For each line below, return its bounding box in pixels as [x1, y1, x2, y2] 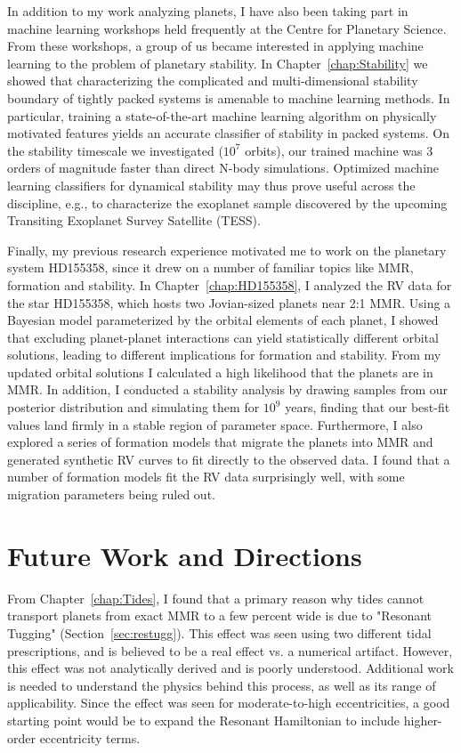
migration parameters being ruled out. [7, 485, 215, 504]
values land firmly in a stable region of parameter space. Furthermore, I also [7, 415, 423, 433]
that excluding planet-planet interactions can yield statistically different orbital [7, 328, 439, 346]
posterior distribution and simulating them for [7, 398, 260, 417]
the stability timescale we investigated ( [7, 141, 223, 159]
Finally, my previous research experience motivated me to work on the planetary [7, 240, 447, 259]
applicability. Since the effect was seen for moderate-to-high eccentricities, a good [7, 693, 450, 712]
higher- [403, 710, 442, 729]
